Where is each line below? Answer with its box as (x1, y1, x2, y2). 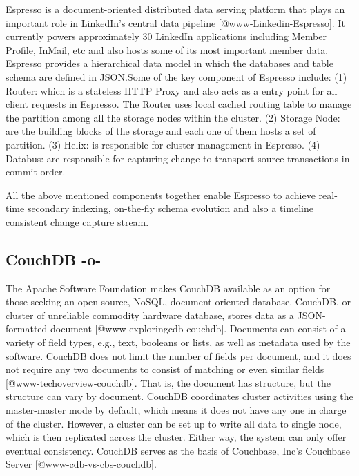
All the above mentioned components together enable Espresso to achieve (6, 187, 316, 202)
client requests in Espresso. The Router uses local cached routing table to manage (6, 97, 352, 111)
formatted (6, 321, 48, 336)
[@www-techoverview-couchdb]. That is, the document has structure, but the (6, 375, 331, 390)
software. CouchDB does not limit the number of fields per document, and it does (6, 348, 351, 363)
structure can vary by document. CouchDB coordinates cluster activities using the (6, 389, 353, 403)
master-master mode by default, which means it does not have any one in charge (6, 403, 347, 417)
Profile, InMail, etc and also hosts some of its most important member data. (6, 42, 329, 57)
